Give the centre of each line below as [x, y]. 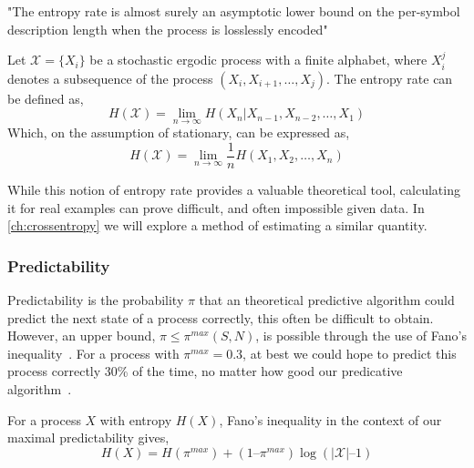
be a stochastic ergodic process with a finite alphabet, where [258, 60]
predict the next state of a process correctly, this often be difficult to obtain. [221, 317]
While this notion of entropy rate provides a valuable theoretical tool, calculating [234, 190]
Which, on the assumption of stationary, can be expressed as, [179, 132]
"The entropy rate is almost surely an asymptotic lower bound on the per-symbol [234, 11]
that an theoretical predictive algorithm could [327, 300]
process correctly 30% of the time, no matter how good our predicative [205, 371]
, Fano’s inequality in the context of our [330, 419]
